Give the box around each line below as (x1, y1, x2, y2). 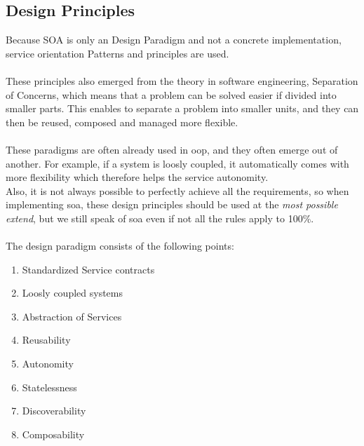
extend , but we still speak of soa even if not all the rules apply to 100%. (6, 210, 314, 225)
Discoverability (22, 403, 86, 418)
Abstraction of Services (22, 309, 122, 323)
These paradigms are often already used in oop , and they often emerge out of (6, 142, 338, 156)
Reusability (22, 332, 71, 347)
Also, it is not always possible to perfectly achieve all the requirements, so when (6, 183, 349, 198)
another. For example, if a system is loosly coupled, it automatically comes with (6, 156, 349, 170)
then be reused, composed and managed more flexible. (6, 114, 238, 129)
